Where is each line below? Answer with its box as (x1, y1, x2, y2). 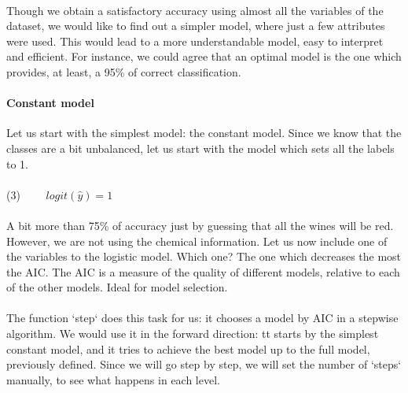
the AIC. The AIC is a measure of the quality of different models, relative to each (6, 263, 400, 280)
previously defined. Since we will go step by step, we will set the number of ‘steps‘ (6, 356, 402, 373)
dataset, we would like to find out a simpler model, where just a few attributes (6, 17, 385, 34)
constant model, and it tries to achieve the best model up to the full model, (6, 340, 370, 357)
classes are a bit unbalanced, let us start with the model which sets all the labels (6, 139, 395, 156)
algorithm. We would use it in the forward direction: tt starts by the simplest (6, 325, 379, 342)
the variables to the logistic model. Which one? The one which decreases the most (6, 248, 402, 265)
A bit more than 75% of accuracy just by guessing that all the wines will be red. (6, 217, 394, 233)
